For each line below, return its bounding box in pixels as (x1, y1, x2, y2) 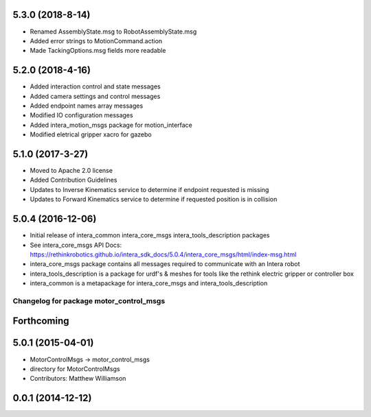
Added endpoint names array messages (30, 102, 144, 110)
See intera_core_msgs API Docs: (30, 241, 122, 249)
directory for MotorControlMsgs (30, 364, 120, 373)
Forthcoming (12, 315, 69, 327)
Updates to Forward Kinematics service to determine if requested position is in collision (30, 195, 278, 204)
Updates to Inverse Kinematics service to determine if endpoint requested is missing (30, 185, 269, 193)
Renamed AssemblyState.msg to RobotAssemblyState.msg (30, 27, 197, 36)
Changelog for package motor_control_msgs (12, 296, 166, 305)
